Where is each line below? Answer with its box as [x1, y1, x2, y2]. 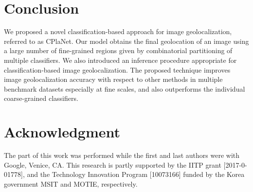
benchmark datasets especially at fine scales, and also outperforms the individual [4, 83, 245, 94]
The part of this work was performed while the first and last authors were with [4, 150, 240, 160]
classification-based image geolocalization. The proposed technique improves [4, 64, 231, 75]
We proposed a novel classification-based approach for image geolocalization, [4, 26, 232, 37]
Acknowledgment [4, 122, 120, 142]
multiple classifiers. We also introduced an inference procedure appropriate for [4, 55, 237, 65]
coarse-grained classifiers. [4, 93, 78, 103]
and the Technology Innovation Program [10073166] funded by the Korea [27, 169, 245, 179]
